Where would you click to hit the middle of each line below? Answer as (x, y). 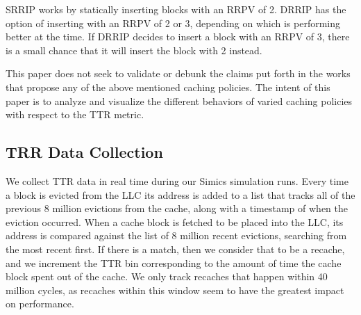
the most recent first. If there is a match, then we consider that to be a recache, (175, 249)
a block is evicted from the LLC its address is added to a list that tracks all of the (180, 194)
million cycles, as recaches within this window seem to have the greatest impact (175, 290)
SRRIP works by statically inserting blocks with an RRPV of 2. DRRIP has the (176, 9)
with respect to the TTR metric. (75, 114)
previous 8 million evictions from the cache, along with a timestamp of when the (177, 208)
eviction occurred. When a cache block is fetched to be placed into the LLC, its (175, 221)
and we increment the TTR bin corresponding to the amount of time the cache (174, 262)
